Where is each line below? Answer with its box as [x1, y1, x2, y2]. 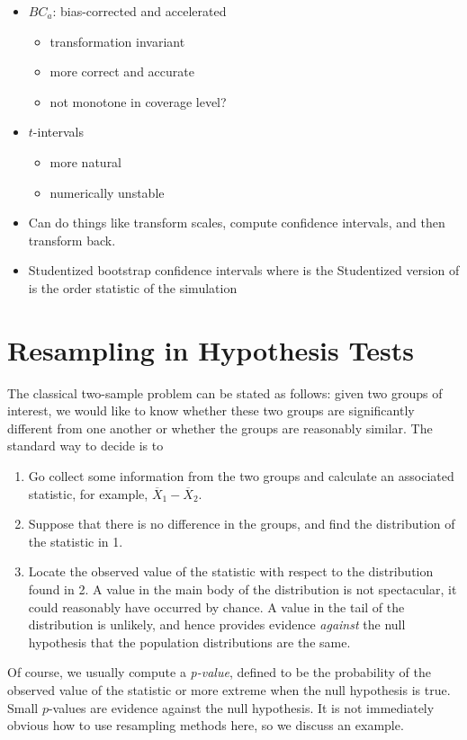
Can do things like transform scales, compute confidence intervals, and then [28, 213, 445, 232]
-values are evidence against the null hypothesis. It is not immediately [48, 698, 435, 717]
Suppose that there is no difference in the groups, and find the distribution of [28, 514, 455, 533]
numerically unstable [49, 183, 165, 201]
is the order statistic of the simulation [28, 278, 238, 297]
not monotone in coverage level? [49, 92, 227, 111]
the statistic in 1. [28, 531, 123, 550]
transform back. [28, 230, 116, 249]
